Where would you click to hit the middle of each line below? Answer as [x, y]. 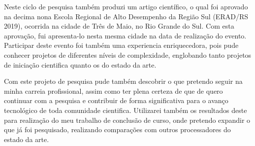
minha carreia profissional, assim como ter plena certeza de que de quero [113, 91]
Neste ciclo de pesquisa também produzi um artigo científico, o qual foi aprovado [126, 6]
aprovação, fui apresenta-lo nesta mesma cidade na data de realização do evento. [125, 35]
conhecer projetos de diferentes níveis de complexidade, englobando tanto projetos [128, 55]
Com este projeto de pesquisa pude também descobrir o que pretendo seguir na [123, 81]
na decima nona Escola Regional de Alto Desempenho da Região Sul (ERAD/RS [126, 16]
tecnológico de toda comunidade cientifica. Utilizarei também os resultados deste [126, 110]
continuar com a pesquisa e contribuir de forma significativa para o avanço [116, 100]
